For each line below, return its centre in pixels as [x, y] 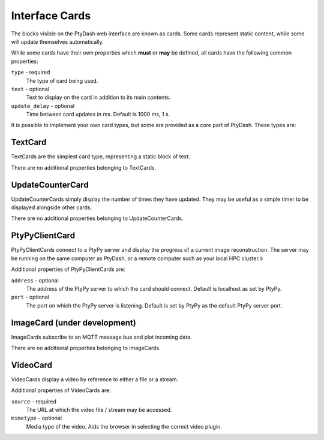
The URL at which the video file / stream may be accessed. [99, 410]
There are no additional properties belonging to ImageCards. [86, 348]
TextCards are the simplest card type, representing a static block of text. [100, 156]
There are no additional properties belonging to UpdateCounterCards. [97, 218]
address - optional [35, 280]
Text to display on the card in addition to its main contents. [98, 97]
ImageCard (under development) [73, 323]
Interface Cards [51, 16]
